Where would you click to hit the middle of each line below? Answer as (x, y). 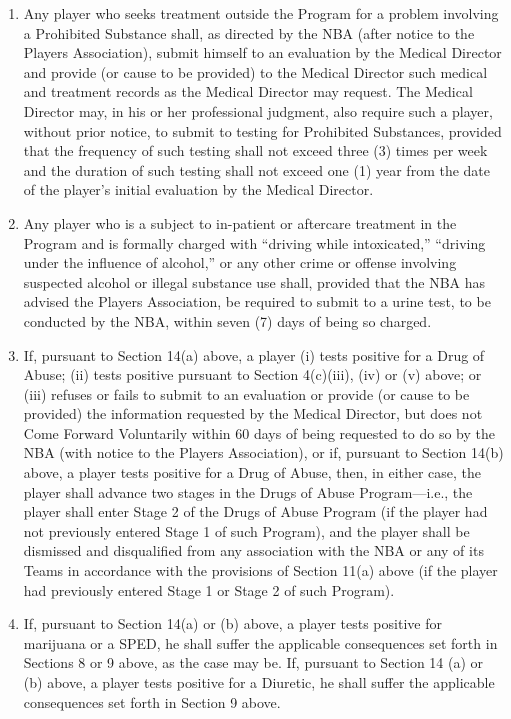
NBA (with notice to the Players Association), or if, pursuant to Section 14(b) (263, 452)
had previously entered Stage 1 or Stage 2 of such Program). (209, 589)
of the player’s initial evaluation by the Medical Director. (198, 189)
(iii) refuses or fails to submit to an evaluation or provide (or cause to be (246, 393)
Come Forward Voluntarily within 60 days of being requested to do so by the (259, 432)
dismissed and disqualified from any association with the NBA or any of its (253, 550)
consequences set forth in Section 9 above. (152, 701)
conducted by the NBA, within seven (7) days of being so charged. (227, 320)
